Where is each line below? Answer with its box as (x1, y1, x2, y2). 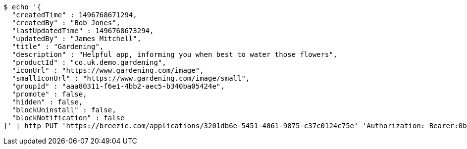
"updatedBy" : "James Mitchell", (11, 35, 142, 43)
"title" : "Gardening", (11, 43, 104, 50)
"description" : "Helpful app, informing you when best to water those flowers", (11, 50, 338, 58)
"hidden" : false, (11, 98, 83, 106)
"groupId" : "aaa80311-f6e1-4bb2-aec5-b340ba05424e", (11, 82, 225, 90)
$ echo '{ (3, 3, 41, 11)
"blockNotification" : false (11, 114, 125, 122)
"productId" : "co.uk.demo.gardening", (11, 58, 166, 66)
